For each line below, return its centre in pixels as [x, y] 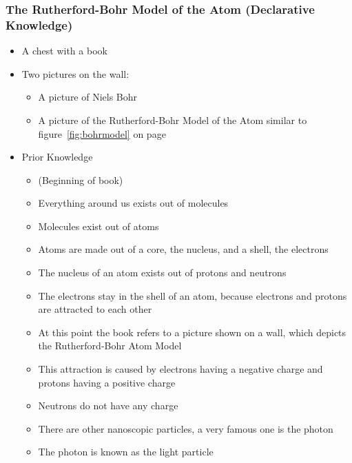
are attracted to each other [95, 309]
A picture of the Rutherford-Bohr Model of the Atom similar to [173, 120]
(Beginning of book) [81, 179]
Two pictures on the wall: [75, 73]
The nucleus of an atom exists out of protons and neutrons [162, 272]
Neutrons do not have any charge [108, 405]
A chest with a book [64, 51]
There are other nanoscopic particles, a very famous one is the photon [186, 428]
